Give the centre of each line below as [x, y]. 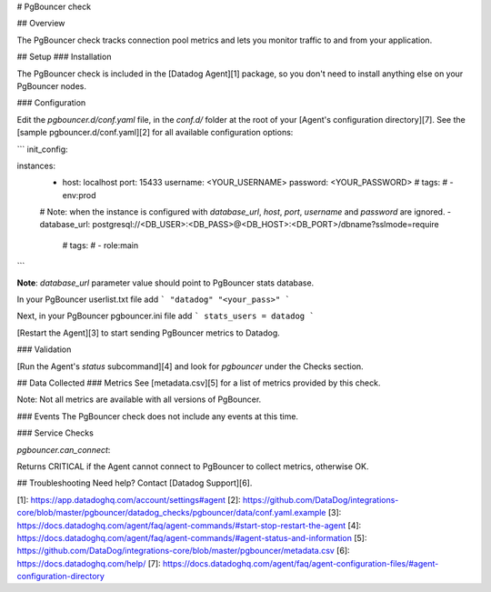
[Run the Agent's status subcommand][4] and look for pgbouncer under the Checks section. [190, 366]
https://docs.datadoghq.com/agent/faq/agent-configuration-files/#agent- [301, 563]
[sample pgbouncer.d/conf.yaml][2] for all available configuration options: [155, 133]
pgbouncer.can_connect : [64, 449]
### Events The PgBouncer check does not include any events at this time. [158, 416]
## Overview [41, 24]
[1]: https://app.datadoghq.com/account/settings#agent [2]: [129, 499]
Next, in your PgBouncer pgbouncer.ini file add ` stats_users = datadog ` [165, 316]
